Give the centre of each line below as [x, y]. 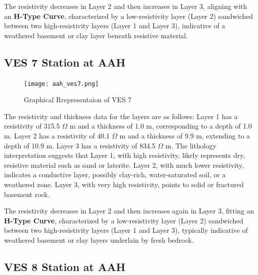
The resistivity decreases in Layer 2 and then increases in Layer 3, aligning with [126, 6]
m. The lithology [191, 145]
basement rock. [27, 194]
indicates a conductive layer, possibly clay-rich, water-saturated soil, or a [115, 174]
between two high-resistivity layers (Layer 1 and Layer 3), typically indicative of [126, 230]
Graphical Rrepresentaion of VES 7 [78, 100]
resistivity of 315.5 [32, 126]
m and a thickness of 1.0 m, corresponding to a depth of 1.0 [161, 126]
